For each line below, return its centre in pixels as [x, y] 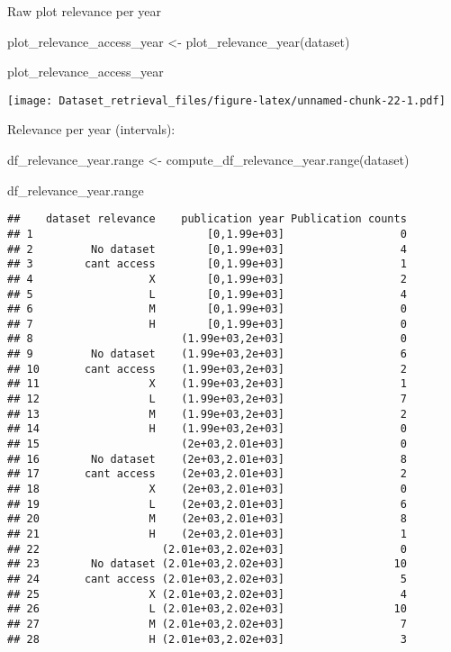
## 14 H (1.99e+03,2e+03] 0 [207, 429]
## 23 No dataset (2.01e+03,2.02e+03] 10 [207, 564]
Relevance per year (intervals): [91, 129]
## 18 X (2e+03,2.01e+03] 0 [207, 489]
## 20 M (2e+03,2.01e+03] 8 [207, 519]
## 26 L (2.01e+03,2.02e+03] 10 [207, 609]
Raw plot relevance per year [85, 11]
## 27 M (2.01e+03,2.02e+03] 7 [207, 624]
